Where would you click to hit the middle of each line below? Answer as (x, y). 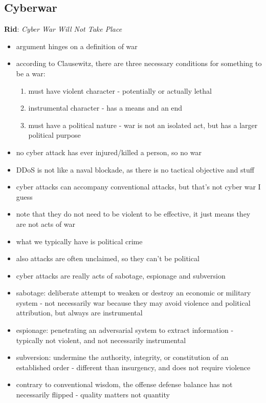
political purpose (54, 135)
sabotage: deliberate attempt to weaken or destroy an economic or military (134, 293)
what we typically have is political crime (79, 241)
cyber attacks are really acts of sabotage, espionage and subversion (121, 275)
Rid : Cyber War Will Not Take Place (63, 29)
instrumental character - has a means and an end (105, 108)
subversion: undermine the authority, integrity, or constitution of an (122, 357)
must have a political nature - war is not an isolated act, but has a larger (143, 125)
